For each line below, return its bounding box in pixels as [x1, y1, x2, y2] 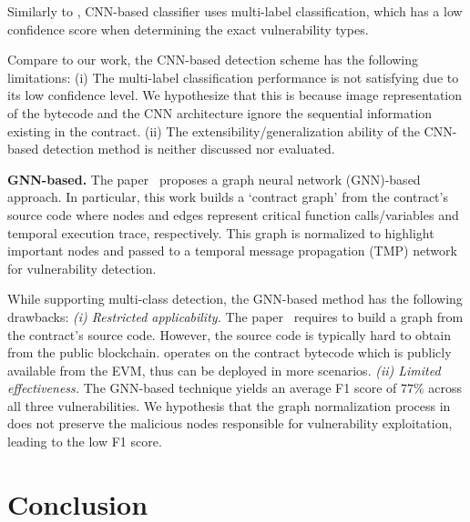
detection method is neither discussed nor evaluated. [42, 139, 335, 158]
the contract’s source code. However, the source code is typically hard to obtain [7, 325, 451, 344]
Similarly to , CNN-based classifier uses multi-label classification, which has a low [7, 2, 463, 20]
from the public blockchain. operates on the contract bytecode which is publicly [7, 343, 452, 362]
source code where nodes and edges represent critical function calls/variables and [7, 205, 459, 224]
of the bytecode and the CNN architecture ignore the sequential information [7, 103, 433, 122]
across [428, 378, 463, 397]
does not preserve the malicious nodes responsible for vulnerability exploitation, [7, 414, 453, 433]
